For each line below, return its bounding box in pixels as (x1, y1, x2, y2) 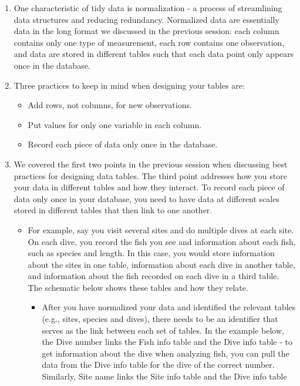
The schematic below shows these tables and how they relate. (28, 281, 248, 293)
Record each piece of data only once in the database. (28, 138, 218, 150)
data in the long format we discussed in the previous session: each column (14, 25, 279, 37)
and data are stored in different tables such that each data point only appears (14, 48, 294, 60)
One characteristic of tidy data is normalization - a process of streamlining (14, 2, 282, 14)
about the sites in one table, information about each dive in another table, (28, 258, 295, 270)
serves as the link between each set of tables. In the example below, (42, 324, 284, 336)
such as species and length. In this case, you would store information (28, 247, 275, 259)
